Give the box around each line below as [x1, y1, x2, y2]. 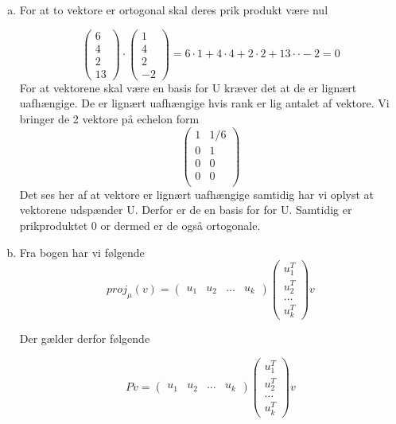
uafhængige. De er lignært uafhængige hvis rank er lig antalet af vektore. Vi [19, 95, 390, 111]
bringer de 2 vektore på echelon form [19, 110, 200, 126]
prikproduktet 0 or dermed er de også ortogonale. [19, 216, 261, 233]
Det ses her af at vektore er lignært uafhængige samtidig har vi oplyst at [19, 185, 374, 202]
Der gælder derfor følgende [19, 330, 150, 347]
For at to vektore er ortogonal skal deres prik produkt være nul [19, 2, 328, 18]
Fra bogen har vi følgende [19, 243, 145, 260]
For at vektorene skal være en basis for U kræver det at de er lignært [19, 79, 357, 95]
